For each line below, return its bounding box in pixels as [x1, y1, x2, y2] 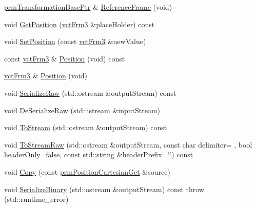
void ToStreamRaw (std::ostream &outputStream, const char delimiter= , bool [4, 139, 252, 150]
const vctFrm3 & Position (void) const [4, 53, 125, 64]
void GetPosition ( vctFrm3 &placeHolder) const [4, 18, 155, 29]
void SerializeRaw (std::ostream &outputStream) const [4, 87, 176, 98]
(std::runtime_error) [4, 194, 69, 204]
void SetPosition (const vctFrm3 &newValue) [4, 36, 146, 47]
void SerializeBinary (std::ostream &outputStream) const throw [4, 183, 204, 194]
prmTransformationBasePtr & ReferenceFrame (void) [4, 2, 172, 12]
